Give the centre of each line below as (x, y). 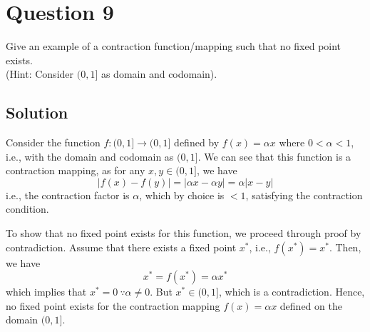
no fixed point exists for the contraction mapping (113, 305)
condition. (27, 209)
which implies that (46, 292)
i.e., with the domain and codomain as (90, 156)
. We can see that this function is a (274, 156)
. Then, (345, 247)
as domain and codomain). (159, 74)
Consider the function (53, 142)
